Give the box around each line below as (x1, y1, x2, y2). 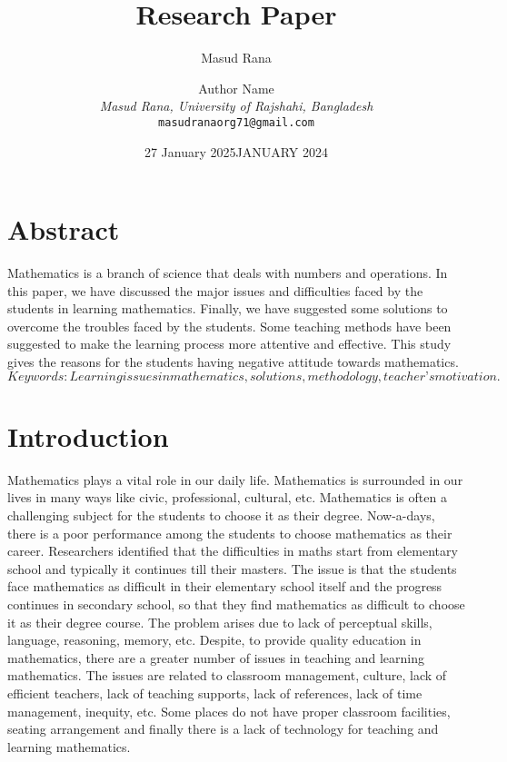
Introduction (7, 417, 169, 454)
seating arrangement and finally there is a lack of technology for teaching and (7, 719, 439, 738)
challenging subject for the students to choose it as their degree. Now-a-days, (7, 505, 435, 524)
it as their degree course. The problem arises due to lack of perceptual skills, (7, 612, 432, 631)
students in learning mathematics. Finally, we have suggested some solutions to (7, 299, 448, 318)
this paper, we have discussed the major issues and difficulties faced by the (7, 281, 423, 300)
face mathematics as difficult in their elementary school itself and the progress (7, 577, 442, 596)
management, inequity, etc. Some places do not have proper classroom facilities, (7, 701, 451, 720)
